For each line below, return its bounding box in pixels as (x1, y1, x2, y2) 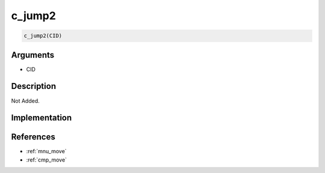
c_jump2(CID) (23, 32, 63, 39)
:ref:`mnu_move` (26, 148, 67, 155)
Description (11, 81, 57, 91)
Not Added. (11, 97, 40, 105)
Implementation (11, 113, 72, 123)
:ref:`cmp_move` (26, 156, 67, 163)
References (11, 132, 55, 142)
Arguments (11, 50, 55, 60)
